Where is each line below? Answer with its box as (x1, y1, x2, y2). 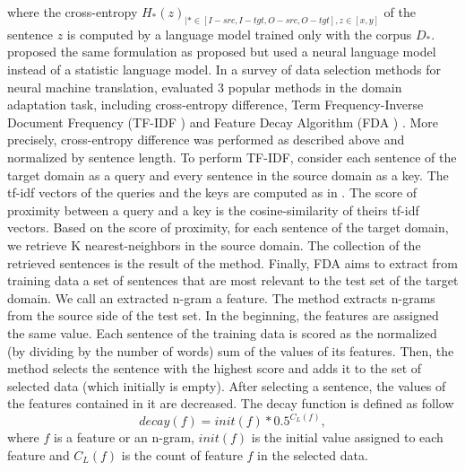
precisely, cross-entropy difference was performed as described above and (7, 130, 405, 149)
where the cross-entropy (7, 3, 138, 21)
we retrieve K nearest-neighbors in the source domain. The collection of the (7, 235, 421, 254)
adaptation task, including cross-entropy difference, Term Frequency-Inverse (7, 95, 424, 114)
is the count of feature (121, 445, 243, 464)
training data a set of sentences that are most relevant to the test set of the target (7, 271, 459, 290)
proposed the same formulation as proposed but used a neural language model (7, 42, 436, 61)
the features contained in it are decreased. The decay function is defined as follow (7, 394, 454, 413)
